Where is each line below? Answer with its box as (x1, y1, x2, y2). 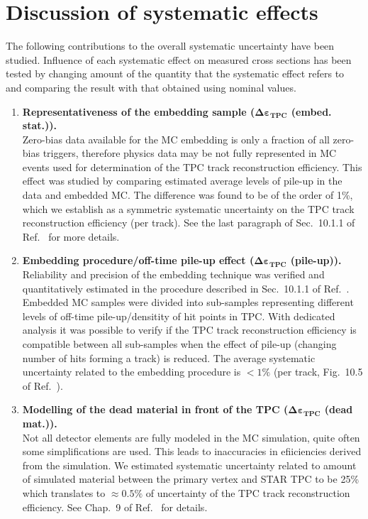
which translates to (22, 485, 106, 500)
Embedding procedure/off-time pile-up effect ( (22, 253, 255, 268)
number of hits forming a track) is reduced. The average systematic (22, 350, 316, 365)
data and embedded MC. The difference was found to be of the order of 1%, (22, 187, 353, 202)
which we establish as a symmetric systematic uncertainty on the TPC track (22, 201, 355, 216)
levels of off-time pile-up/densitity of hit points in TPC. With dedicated (22, 308, 335, 323)
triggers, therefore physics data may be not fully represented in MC (43, 146, 337, 160)
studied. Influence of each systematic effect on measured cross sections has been (6, 52, 352, 67)
